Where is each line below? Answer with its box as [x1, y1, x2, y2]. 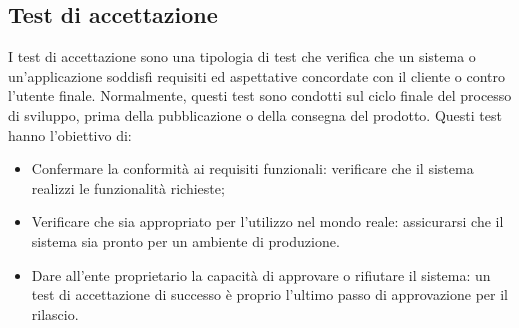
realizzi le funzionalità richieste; [31, 177, 225, 198]
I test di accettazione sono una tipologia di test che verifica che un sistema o [8, 46, 476, 67]
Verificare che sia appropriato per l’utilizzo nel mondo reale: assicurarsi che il [31, 211, 504, 232]
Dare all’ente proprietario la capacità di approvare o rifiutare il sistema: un [31, 264, 491, 285]
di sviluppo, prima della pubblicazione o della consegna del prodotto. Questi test [8, 104, 502, 125]
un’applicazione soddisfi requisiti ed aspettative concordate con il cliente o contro [8, 65, 506, 86]
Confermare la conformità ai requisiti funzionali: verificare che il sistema [31, 158, 474, 179]
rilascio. [31, 303, 79, 324]
